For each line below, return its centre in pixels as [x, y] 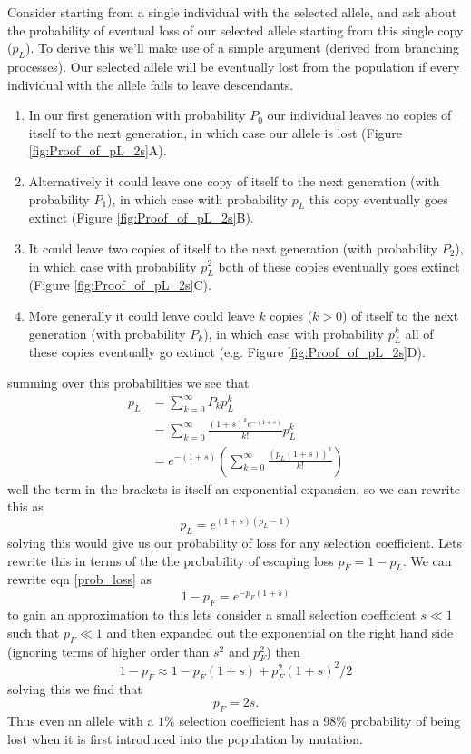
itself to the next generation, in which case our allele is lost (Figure [216, 132]
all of [419, 333]
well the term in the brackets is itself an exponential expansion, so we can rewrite [234, 488]
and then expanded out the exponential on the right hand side [280, 632]
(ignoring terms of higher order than [108, 651]
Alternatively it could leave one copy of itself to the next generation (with [234, 180]
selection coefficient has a [249, 721]
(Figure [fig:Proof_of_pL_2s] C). [120, 285]
